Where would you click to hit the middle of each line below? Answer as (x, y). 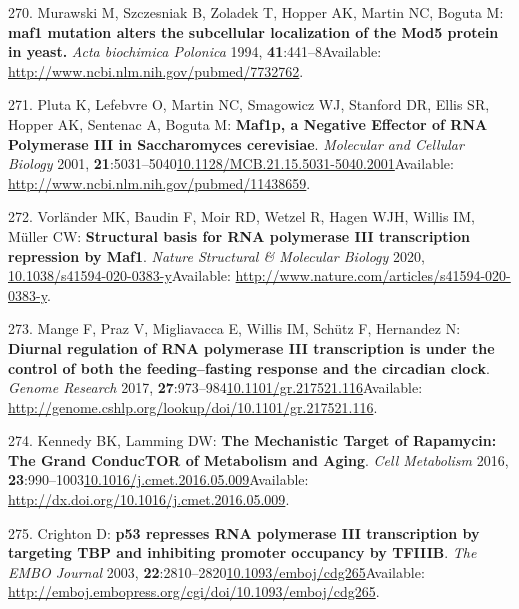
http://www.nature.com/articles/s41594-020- (373, 275)
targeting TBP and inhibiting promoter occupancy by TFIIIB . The (242, 552)
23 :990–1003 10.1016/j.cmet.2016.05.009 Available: (158, 479)
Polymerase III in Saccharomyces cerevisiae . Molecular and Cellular (236, 143)
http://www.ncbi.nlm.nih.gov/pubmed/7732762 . (156, 70)
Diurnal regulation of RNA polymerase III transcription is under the (251, 347)
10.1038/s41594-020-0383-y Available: (119, 275)
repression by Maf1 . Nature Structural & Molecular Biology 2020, (216, 255)
